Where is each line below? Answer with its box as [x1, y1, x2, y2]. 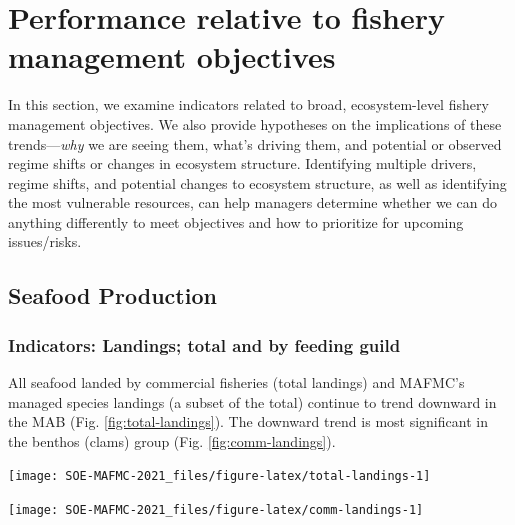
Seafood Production [8, 280, 217, 311]
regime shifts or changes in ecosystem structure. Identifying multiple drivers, [8, 153, 477, 174]
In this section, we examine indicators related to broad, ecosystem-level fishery [8, 94, 489, 115]
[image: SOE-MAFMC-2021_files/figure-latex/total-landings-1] [8, 469, 431, 484]
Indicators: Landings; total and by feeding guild [8, 332, 401, 357]
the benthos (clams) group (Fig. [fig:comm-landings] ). [8, 430, 336, 451]
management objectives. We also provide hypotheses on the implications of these [8, 113, 502, 134]
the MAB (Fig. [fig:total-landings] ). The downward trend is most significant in [8, 411, 488, 432]
